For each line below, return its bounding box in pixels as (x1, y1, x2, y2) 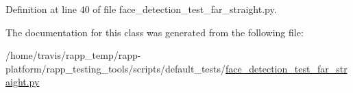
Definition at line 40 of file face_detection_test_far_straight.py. (5, 2, 277, 16)
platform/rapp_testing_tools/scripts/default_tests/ (5, 61, 226, 75)
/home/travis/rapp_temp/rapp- (5, 48, 141, 62)
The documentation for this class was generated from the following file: (5, 25, 304, 39)
